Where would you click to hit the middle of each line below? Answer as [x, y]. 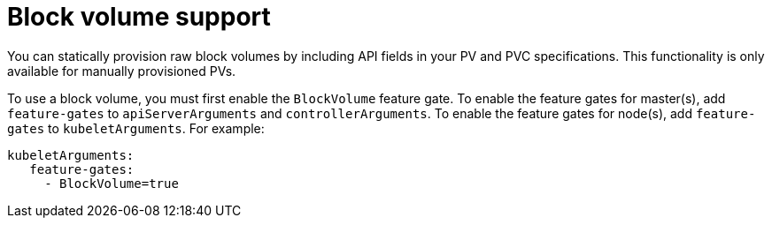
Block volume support [139, 17]
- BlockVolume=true [112, 183]
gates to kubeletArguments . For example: [136, 128]
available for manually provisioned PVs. [122, 71]
